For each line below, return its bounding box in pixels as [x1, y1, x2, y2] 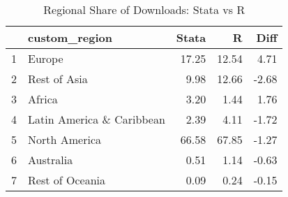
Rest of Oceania [28, 172, 105, 188]
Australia [28, 152, 73, 168]
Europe [28, 50, 63, 66]
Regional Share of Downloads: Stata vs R [43, 1, 245, 17]
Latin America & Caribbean [28, 111, 165, 127]
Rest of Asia [28, 71, 88, 87]
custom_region [28, 29, 113, 45]
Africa [28, 91, 58, 107]
